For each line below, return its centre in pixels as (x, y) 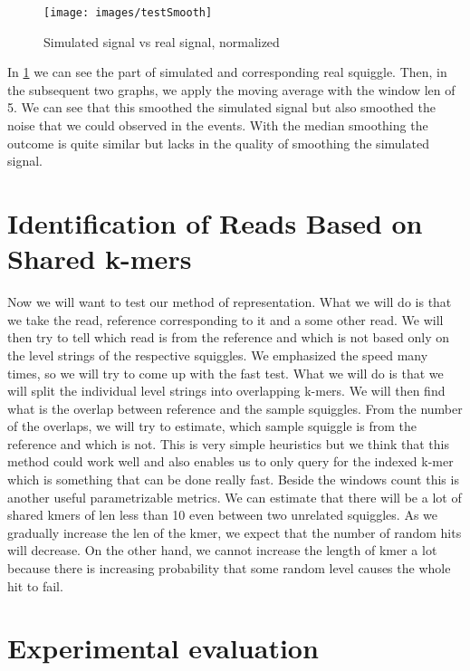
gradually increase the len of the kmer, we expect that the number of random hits (235, 532)
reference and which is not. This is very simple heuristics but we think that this (228, 443)
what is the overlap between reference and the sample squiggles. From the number (235, 408)
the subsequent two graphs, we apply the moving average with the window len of (231, 89)
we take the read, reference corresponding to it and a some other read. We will (225, 319)
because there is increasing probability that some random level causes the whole (229, 568)
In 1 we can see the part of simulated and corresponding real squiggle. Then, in (227, 72)
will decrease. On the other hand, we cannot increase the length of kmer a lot (222, 550)
